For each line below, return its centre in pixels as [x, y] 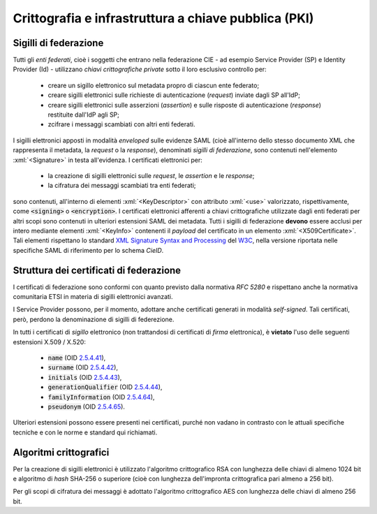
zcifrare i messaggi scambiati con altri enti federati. [121, 124]
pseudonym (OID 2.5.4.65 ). [87, 406]
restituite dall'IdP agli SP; [84, 115]
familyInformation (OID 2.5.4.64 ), [101, 397]
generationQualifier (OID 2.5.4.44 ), [105, 387]
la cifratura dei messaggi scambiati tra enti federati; [122, 186]
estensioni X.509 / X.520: [50, 342]
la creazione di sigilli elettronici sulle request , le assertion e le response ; [151, 175]
